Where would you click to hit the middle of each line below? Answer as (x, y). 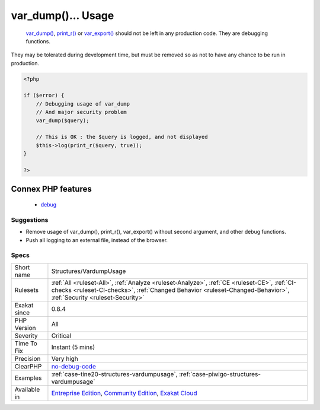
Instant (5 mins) (73, 347)
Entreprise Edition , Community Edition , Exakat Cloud (124, 393)
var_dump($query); (63, 120)
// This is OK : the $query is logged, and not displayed (122, 137)
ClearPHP (28, 366)
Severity (26, 335)
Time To (26, 343)
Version (25, 328)
